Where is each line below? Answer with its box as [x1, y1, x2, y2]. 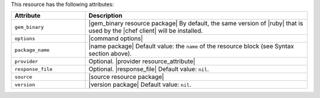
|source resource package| [88, 73, 164, 81]
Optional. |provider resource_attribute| [88, 57, 196, 66]
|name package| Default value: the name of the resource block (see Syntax [88, 42, 295, 50]
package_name [14, 47, 50, 53]
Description [88, 12, 123, 20]
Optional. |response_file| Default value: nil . [88, 65, 209, 73]
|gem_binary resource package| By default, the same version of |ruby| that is [88, 19, 303, 28]
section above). [88, 50, 132, 58]
